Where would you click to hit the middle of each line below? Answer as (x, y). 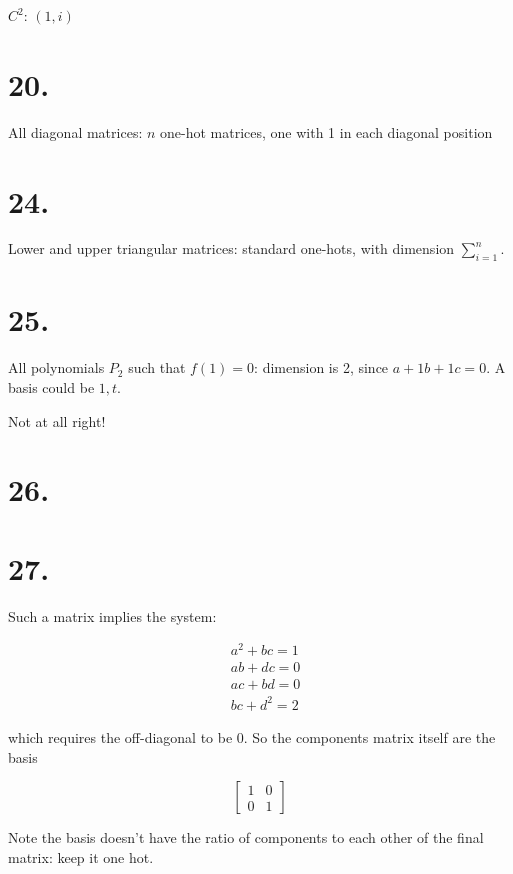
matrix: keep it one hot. (81, 856)
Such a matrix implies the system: (112, 615)
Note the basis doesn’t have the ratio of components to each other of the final (246, 837)
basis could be (51, 386)
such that (157, 367)
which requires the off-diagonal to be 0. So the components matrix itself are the (252, 736)
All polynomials (56, 367)
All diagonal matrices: (75, 131)
